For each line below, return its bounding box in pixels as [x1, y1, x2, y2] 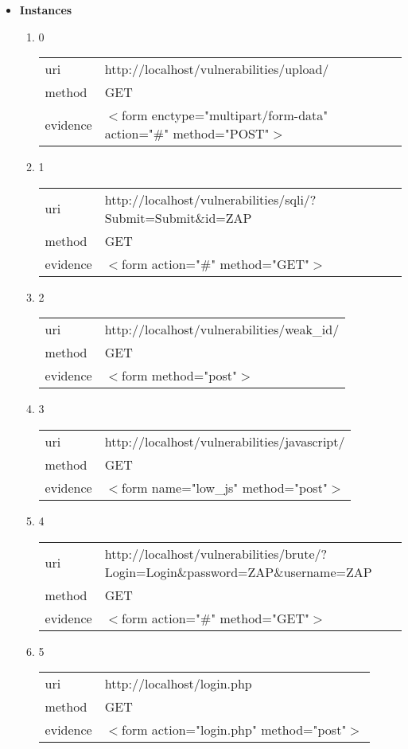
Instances [19, 2, 72, 18]
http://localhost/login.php [104, 674, 252, 693]
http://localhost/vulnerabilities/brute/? [104, 544, 328, 563]
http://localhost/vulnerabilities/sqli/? [104, 189, 317, 209]
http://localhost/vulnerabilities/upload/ [104, 60, 329, 79]
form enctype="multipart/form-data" [122, 106, 328, 125]
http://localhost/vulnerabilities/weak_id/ [104, 320, 340, 339]
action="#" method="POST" [104, 124, 270, 143]
